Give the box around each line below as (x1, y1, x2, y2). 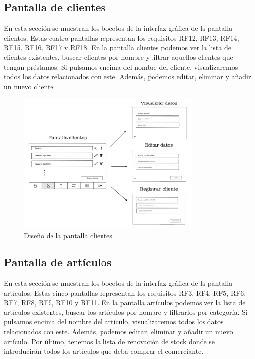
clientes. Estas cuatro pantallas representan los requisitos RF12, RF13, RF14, (4, 32, 239, 43)
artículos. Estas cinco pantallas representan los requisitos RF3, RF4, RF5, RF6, (4, 287, 246, 298)
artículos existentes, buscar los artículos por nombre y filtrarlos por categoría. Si (4, 307, 248, 317)
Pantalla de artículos (4, 255, 112, 270)
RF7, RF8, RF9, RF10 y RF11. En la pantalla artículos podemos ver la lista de (4, 297, 246, 308)
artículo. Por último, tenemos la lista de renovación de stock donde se (4, 336, 215, 346)
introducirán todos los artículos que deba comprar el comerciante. (4, 346, 204, 356)
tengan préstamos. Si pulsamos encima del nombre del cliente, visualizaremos (4, 61, 238, 72)
